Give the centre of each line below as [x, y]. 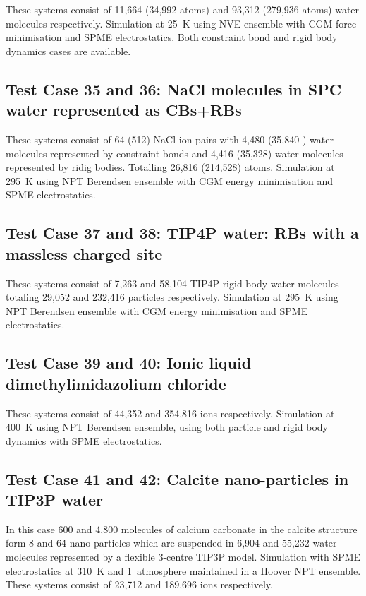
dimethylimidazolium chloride [116, 383]
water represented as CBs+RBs [124, 110]
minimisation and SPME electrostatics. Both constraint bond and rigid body [172, 37]
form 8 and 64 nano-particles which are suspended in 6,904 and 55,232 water [171, 543]
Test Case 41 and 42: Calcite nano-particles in [177, 478]
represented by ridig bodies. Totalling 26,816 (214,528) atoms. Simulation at [170, 167]
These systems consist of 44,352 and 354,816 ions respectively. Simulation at [170, 413]
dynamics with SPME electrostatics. [84, 440]
